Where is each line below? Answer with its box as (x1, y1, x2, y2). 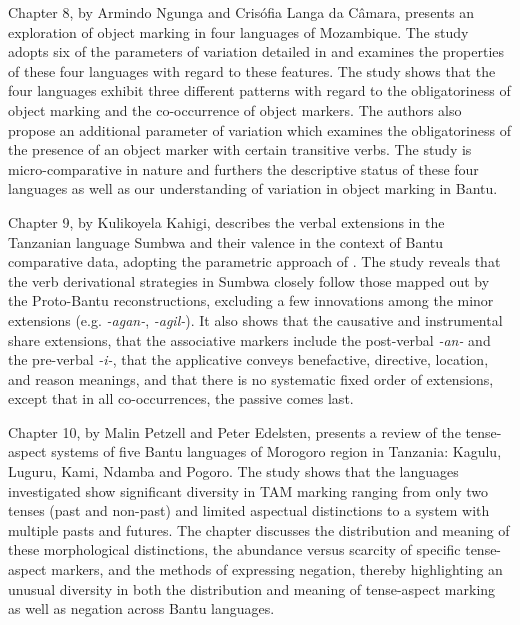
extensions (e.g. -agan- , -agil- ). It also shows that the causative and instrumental (8, 309, 503, 330)
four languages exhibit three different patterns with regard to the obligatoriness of (8, 80, 511, 101)
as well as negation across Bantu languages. (8, 598, 275, 619)
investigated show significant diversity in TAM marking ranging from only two (8, 480, 488, 501)
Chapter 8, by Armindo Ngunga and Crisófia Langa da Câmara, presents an (8, 2, 475, 22)
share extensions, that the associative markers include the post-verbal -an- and (8, 329, 491, 350)
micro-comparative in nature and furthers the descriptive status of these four (8, 158, 479, 179)
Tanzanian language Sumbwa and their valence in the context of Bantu (8, 231, 444, 252)
